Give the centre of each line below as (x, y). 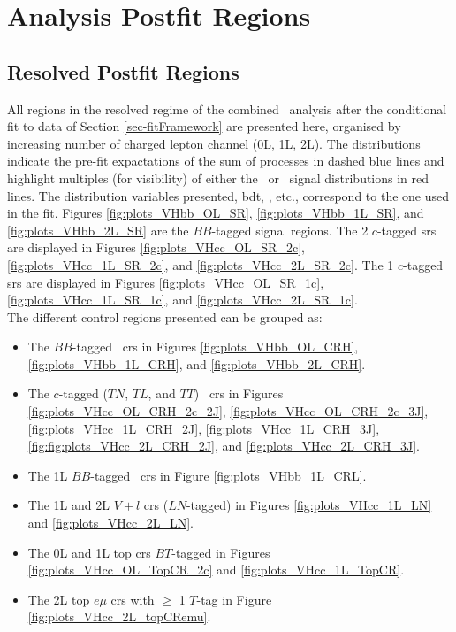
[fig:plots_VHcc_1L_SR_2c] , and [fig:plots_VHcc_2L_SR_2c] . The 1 (201, 264)
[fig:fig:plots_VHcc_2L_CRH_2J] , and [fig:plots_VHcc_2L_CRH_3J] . (224, 446)
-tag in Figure (234, 599)
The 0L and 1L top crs (89, 552)
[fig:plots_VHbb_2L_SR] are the (98, 230)
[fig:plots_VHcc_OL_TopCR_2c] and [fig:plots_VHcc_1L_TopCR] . (216, 570)
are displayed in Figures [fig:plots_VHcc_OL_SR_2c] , (156, 247)
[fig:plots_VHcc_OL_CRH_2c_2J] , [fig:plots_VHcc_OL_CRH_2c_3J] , (228, 411)
